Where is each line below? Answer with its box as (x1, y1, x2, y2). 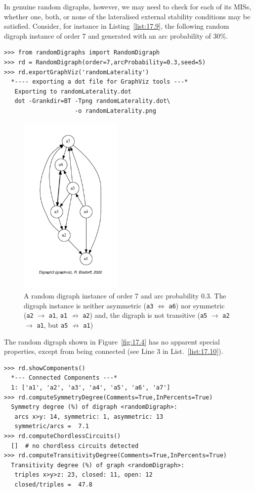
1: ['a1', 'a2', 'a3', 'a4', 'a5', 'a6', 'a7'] (11, 384, 170, 391)
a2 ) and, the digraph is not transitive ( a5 (83, 310, 208, 320)
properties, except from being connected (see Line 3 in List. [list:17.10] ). (4, 346, 223, 356)
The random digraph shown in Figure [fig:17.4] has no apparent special (4, 336, 220, 346)
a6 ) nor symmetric (169, 300, 225, 310)
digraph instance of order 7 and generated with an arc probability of (4, 30, 211, 41)
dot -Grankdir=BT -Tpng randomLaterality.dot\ (14, 98, 170, 105)
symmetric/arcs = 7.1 (14, 423, 89, 430)
